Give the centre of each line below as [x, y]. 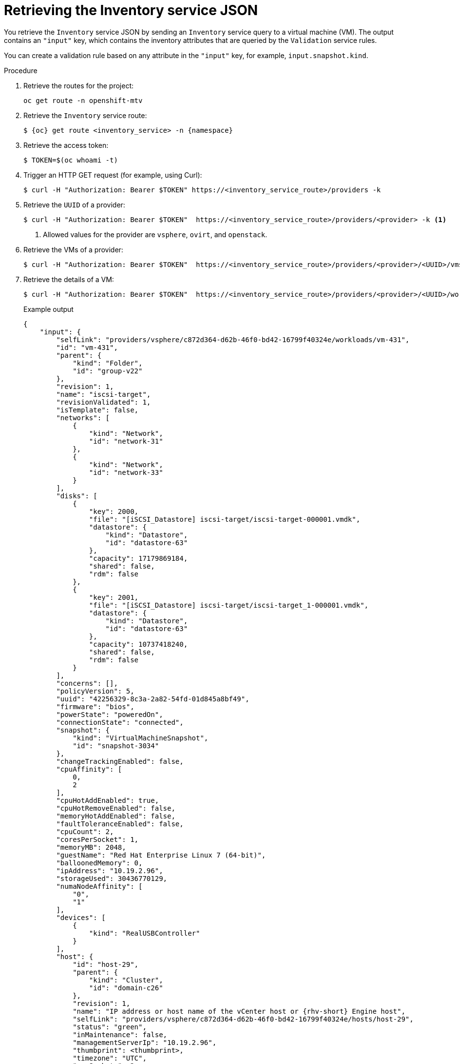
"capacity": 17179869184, [138, 558]
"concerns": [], [87, 683]
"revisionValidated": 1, [104, 402]
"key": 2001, [114, 597]
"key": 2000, [114, 511]
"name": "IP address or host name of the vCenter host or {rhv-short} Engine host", [239, 1011]
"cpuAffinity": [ [89, 769]
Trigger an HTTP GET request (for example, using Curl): [113, 175]
